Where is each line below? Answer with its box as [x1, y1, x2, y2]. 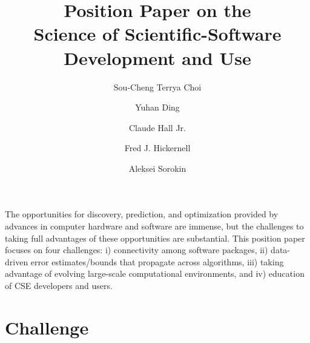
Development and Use [64, 45, 251, 70]
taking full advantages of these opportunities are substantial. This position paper [5, 231, 305, 244]
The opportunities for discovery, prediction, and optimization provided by [5, 208, 279, 220]
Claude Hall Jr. [129, 121, 186, 134]
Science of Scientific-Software [33, 21, 282, 46]
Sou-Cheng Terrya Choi [113, 80, 202, 93]
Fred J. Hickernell [124, 141, 191, 154]
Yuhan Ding [135, 101, 180, 114]
